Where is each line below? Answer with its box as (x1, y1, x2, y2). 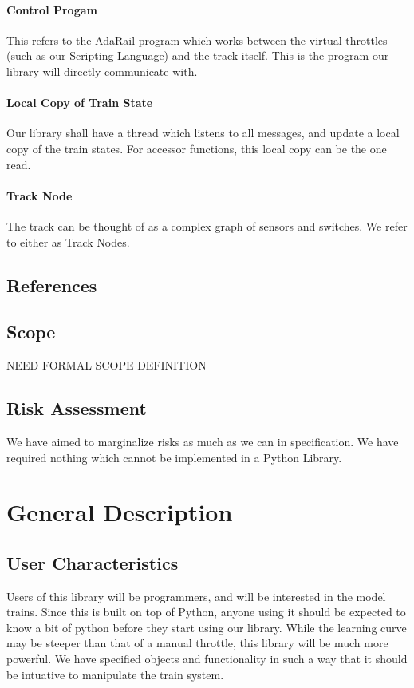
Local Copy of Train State (6, 94, 153, 111)
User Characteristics (6, 550, 179, 575)
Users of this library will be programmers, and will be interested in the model (6, 587, 386, 604)
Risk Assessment (6, 396, 147, 421)
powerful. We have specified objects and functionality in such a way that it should (6, 650, 408, 667)
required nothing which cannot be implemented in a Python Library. (6, 449, 342, 465)
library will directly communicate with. (6, 62, 198, 79)
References (6, 272, 97, 297)
